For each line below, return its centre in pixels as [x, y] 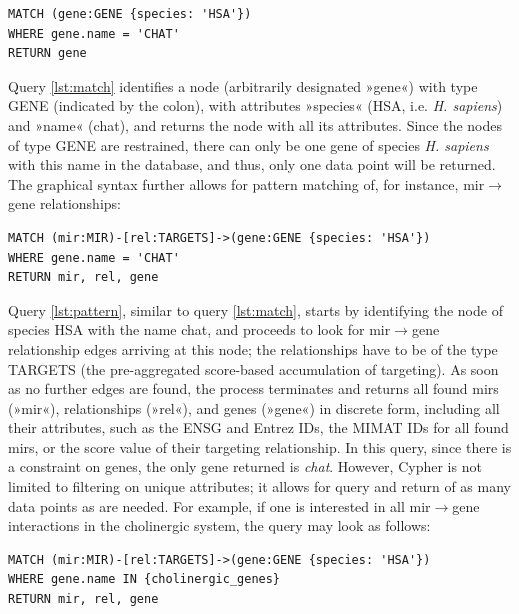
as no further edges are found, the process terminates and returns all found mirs [253, 388]
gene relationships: [64, 203]
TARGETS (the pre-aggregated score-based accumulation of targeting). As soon [253, 368]
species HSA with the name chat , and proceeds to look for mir [199, 329]
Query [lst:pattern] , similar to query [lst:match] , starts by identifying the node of [255, 309]
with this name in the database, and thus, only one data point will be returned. [252, 164]
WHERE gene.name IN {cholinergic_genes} [144, 579]
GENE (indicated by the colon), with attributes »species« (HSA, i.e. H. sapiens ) [255, 105]
